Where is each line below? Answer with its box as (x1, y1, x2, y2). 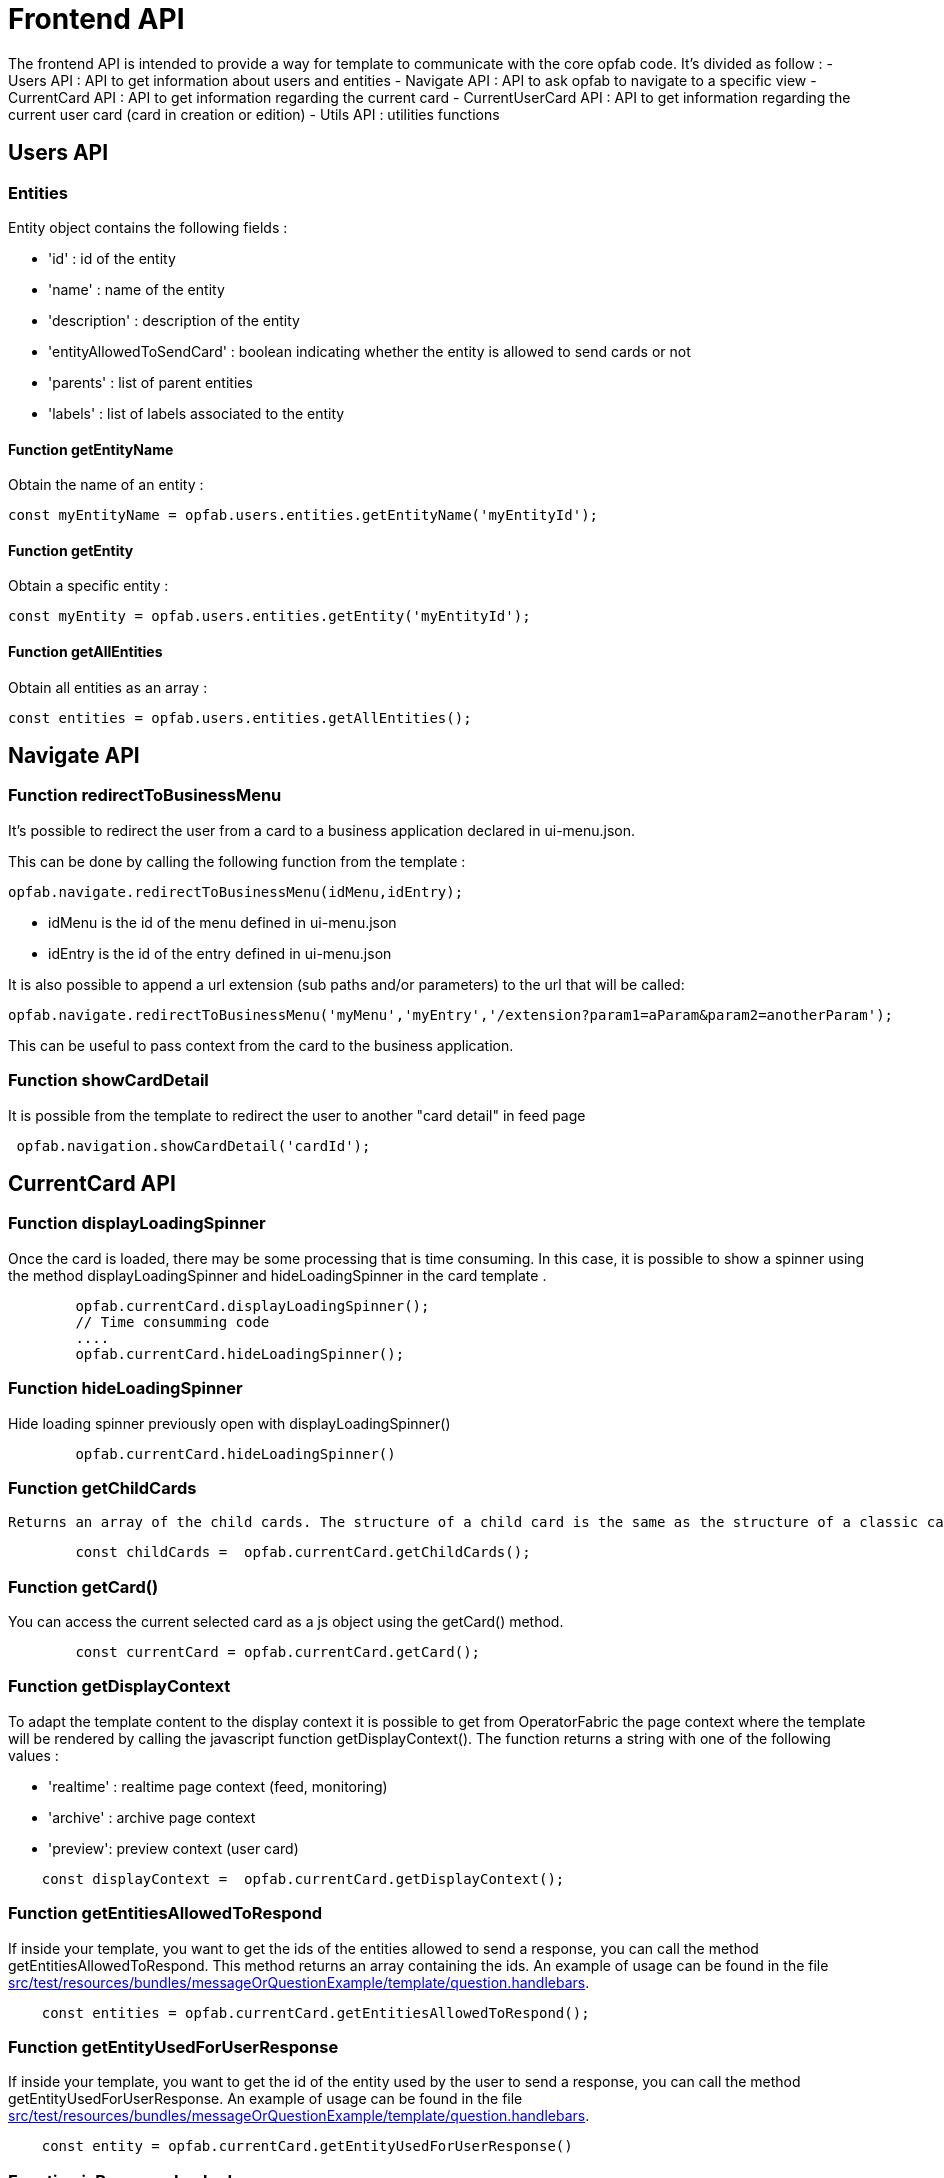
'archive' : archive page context (48, 1808, 256, 1826)
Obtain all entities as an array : (8, 678, 208, 696)
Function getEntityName (8, 440, 174, 458)
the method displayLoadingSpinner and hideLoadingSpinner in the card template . (8, 1266, 547, 1284)
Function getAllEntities (8, 643, 163, 661)
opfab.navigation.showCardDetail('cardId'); (16, 1137, 371, 1154)
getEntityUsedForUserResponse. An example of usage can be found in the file (8, 2090, 523, 2108)
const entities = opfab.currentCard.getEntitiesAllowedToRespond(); (41, 2004, 590, 2021)
